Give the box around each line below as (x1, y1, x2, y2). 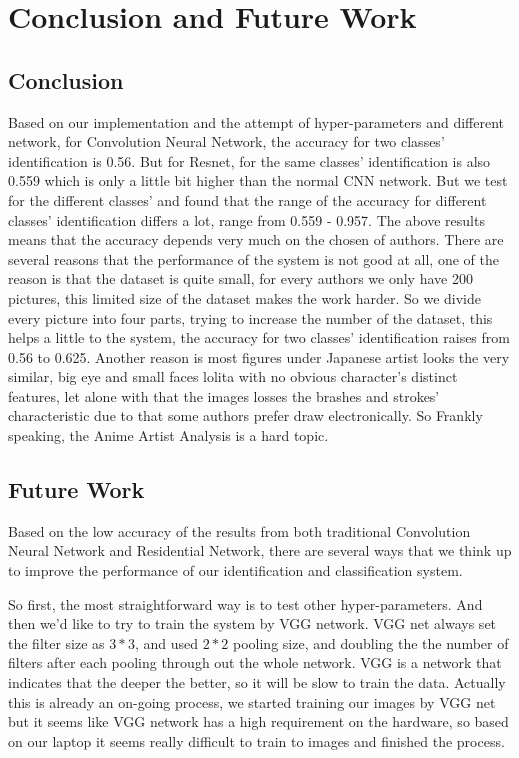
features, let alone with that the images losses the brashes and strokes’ (8, 385, 440, 406)
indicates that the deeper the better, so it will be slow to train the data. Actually (8, 672, 506, 693)
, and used (134, 632, 199, 653)
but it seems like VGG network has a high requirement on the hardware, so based (8, 711, 509, 732)
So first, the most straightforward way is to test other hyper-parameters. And (8, 593, 483, 614)
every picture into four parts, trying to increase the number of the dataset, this (8, 307, 493, 328)
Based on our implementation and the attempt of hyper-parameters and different (8, 111, 504, 132)
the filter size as (8, 632, 105, 653)
